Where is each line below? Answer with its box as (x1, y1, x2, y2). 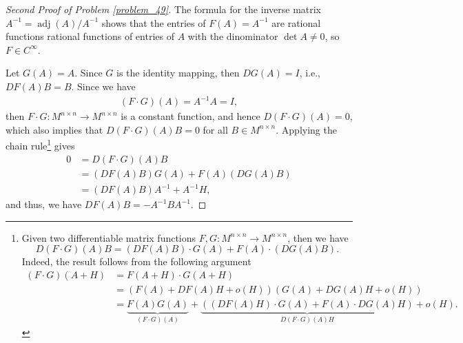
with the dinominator (187, 29, 278, 43)
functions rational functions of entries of (6, 29, 174, 43)
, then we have (287, 230, 349, 245)
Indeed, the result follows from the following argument (21, 254, 251, 269)
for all (203, 122, 228, 136)
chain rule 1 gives (6, 136, 75, 152)
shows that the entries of (101, 15, 206, 30)
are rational (271, 15, 321, 30)
